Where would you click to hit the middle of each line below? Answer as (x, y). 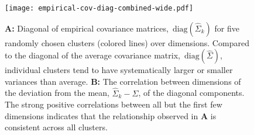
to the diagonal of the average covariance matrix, (92, 55)
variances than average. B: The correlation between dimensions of (123, 81)
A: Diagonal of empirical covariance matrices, (87, 28)
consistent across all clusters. (56, 127)
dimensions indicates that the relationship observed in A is (111, 115)
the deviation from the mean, (57, 93)
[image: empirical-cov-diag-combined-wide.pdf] (99, 8)
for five (227, 28)
